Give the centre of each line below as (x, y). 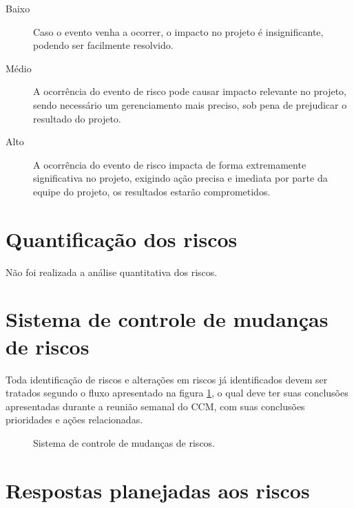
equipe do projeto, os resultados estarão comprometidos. (152, 191)
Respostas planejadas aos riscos (158, 490)
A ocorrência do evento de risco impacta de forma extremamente (170, 164)
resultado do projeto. (77, 118)
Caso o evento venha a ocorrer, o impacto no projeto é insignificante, (178, 31)
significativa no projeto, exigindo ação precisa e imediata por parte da (180, 178)
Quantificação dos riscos (122, 239)
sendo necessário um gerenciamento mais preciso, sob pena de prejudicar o (190, 104)
